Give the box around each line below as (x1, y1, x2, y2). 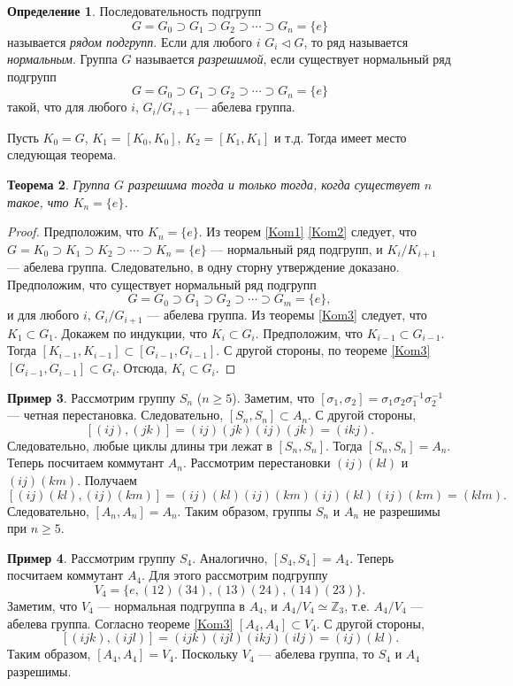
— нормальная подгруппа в (97, 597, 245, 615)
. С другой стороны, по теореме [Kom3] (216, 341, 431, 359)
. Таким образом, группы (177, 501, 312, 520)
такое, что (7, 192, 69, 211)
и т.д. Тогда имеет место (274, 127, 407, 146)
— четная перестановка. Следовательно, (7, 405, 224, 424)
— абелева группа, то (258, 644, 375, 663)
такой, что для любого (7, 97, 127, 116)
